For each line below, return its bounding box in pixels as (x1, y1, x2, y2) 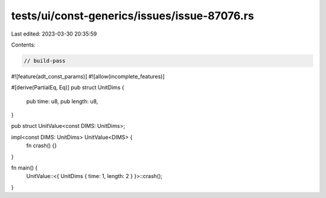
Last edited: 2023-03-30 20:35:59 (11, 30, 97, 37)
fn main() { (11, 164, 38, 171)
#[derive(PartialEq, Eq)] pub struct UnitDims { (11, 84, 124, 91)
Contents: (11, 41, 36, 48)
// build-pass (24, 57, 66, 64)
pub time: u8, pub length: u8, (26, 97, 98, 105)
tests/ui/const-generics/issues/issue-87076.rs (11, 9, 254, 22)
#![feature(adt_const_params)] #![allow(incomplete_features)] (11, 72, 165, 80)
